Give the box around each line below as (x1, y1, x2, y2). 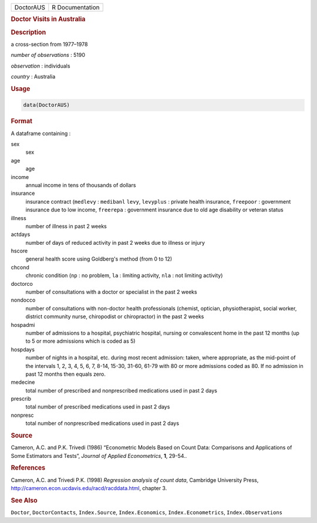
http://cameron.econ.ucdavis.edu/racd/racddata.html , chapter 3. (11, 485, 167, 492)
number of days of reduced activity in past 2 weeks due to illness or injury (25, 239, 205, 246)
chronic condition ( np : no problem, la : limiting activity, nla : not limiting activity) (25, 272, 223, 279)
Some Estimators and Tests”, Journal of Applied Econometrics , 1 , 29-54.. (11, 452, 187, 459)
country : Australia (11, 73, 56, 80)
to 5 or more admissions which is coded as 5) (25, 338, 136, 345)
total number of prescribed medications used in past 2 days (25, 403, 170, 410)
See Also (11, 496, 38, 504)
